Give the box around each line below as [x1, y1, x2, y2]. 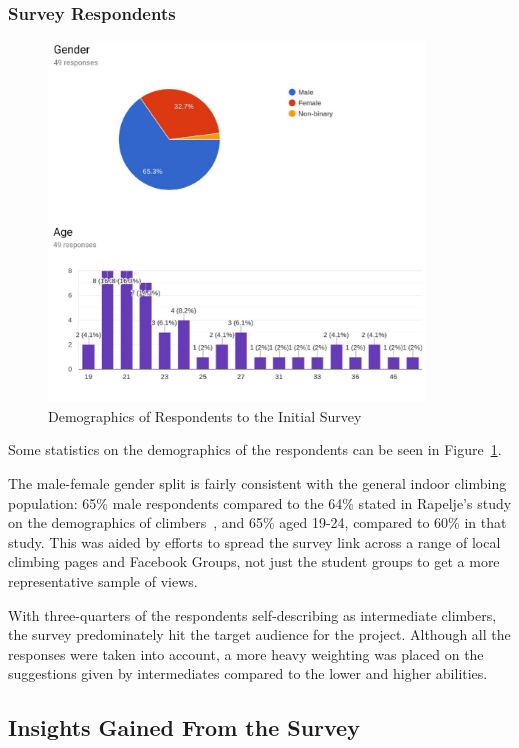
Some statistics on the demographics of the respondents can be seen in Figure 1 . [8, 439, 502, 460]
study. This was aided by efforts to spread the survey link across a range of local [8, 531, 501, 552]
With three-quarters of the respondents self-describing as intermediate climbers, [8, 604, 497, 625]
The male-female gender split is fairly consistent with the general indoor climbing [8, 472, 507, 493]
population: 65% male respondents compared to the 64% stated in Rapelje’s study [8, 492, 512, 513]
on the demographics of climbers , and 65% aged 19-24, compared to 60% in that [8, 512, 507, 533]
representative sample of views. [8, 570, 198, 591]
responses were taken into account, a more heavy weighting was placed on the [8, 643, 484, 664]
